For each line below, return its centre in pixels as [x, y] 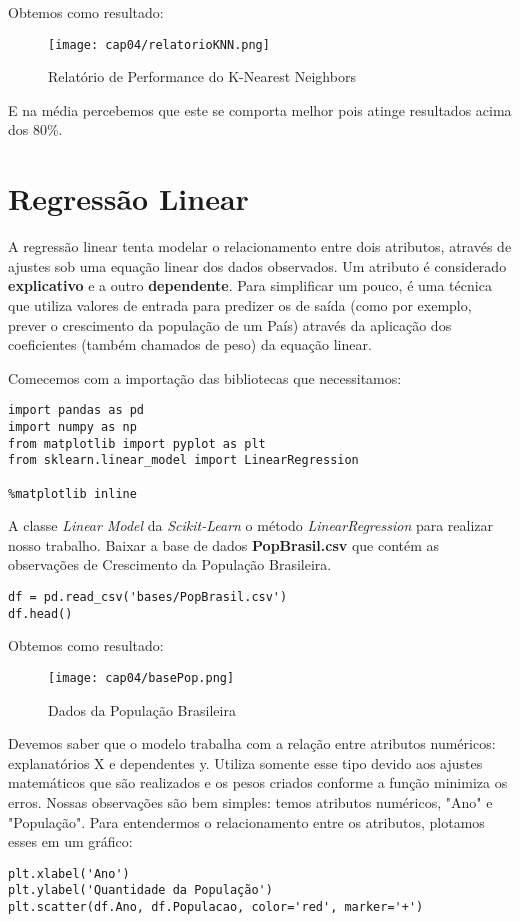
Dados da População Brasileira [142, 709]
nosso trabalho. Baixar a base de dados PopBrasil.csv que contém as [224, 544]
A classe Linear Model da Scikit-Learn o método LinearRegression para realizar [251, 525]
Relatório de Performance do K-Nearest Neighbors [202, 76]
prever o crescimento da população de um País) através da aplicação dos [230, 324]
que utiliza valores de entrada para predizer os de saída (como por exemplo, [240, 304]
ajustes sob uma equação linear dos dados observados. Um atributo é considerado [257, 265]
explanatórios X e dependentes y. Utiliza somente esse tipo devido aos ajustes [245, 762]
